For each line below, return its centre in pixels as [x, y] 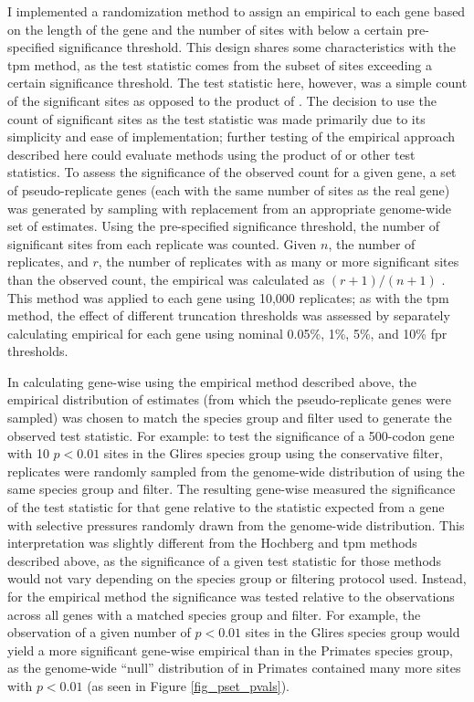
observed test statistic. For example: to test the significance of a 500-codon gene [231, 435]
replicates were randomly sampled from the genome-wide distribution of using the [236, 471]
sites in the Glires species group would [353, 632]
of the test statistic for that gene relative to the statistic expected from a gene [226, 507]
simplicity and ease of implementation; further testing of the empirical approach [232, 136]
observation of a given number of [99, 632]
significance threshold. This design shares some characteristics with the [257, 47]
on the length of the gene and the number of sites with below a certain [205, 29]
